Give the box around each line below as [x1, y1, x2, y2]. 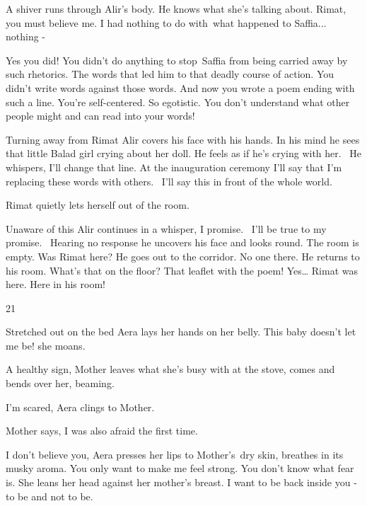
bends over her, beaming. [6, 376, 115, 391]
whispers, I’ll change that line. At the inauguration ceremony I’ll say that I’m [6, 159, 342, 174]
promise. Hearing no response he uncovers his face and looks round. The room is [6, 235, 359, 250]
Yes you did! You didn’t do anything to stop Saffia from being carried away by [6, 52, 348, 67]
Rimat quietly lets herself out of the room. [6, 197, 190, 212]
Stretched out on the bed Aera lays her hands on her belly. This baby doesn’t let [6, 324, 356, 339]
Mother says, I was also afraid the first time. [6, 423, 198, 438]
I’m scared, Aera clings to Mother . [6, 399, 155, 414]
